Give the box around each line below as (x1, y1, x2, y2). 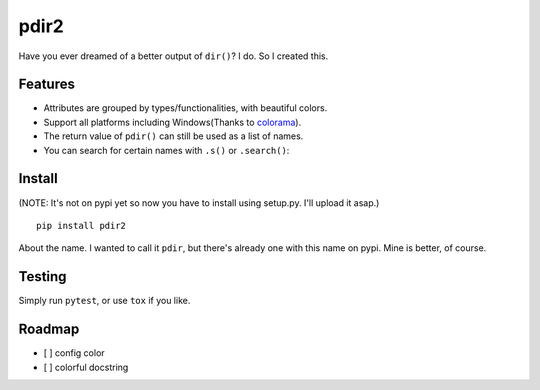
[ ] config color (43, 347, 105, 359)
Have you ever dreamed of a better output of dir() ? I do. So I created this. (18, 50, 329, 62)
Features (18, 76, 75, 93)
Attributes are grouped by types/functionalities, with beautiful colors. (43, 102, 328, 114)
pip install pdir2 (36, 220, 127, 231)
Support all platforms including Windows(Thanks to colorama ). (43, 116, 302, 128)
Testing (18, 268, 67, 285)
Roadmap (18, 321, 80, 338)
